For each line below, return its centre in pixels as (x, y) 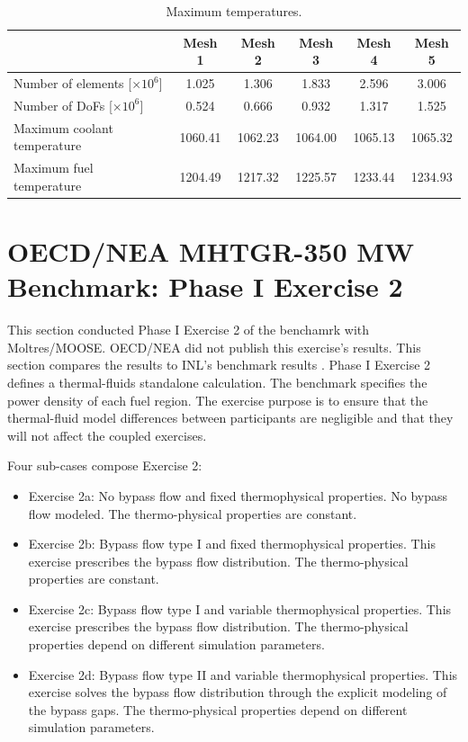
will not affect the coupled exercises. (107, 435)
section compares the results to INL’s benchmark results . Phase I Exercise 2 (219, 365)
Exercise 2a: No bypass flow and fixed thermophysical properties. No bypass (238, 495)
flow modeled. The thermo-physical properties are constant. (193, 513)
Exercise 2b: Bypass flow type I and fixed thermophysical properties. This (232, 544)
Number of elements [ (73, 83)
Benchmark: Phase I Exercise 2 (205, 286)
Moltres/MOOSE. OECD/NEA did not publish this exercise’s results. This (214, 347)
